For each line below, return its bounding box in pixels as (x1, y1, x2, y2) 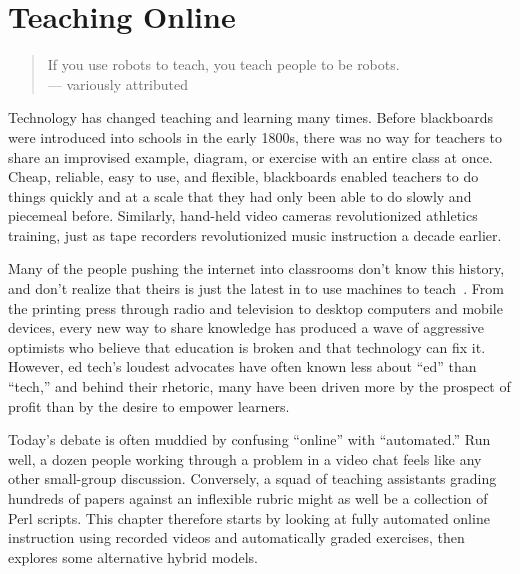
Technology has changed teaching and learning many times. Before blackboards (8, 107, 494, 128)
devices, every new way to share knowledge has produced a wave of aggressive (8, 317, 485, 338)
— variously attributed (47, 73, 188, 94)
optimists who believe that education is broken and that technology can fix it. (8, 336, 486, 357)
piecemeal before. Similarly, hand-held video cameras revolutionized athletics (8, 205, 478, 226)
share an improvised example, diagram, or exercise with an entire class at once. (8, 146, 493, 167)
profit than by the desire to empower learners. (8, 395, 290, 416)
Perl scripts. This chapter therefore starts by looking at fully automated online (8, 507, 490, 528)
